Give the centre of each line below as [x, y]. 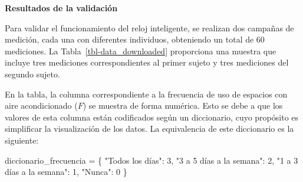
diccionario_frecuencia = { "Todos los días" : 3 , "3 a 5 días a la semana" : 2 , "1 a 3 [151, 160]
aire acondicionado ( [41, 105]
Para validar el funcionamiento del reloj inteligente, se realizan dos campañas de [149, 27]
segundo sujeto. [32, 74]
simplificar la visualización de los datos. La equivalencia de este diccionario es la [149, 129]
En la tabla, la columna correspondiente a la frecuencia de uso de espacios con [146, 94]
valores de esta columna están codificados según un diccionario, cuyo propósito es [152, 117]
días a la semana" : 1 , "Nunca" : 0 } [66, 172]
